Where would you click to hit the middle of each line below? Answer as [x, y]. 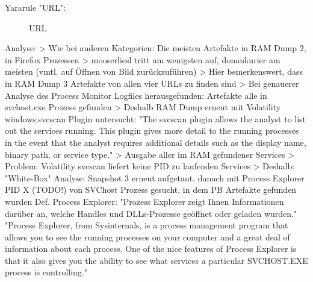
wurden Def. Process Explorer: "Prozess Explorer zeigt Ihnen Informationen [144, 201]
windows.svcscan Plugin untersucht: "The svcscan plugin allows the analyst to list [156, 118]
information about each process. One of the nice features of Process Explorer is [151, 249]
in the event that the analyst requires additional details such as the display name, [156, 142]
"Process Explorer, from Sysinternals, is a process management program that [147, 225]
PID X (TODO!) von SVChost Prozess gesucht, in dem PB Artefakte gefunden [151, 190]
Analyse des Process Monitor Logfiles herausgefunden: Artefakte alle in [136, 95]
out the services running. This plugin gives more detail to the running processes [152, 130]
